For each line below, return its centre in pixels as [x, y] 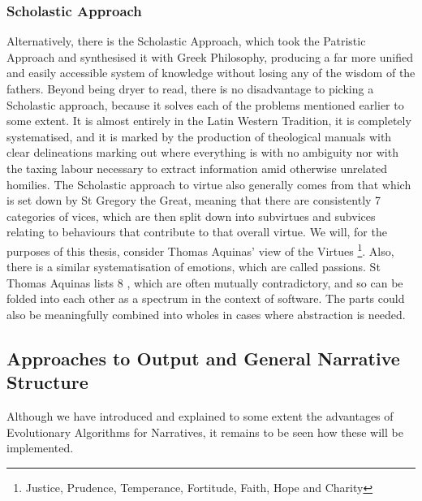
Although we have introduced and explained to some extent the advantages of [200, 416]
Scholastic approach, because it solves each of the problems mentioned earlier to [205, 104]
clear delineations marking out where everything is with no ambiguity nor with [202, 152]
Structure [47, 382]
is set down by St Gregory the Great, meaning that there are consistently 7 [194, 200]
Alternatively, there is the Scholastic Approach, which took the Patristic [186, 41]
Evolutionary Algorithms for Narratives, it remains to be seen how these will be [205, 432]
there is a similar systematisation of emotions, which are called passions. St [194, 267]
